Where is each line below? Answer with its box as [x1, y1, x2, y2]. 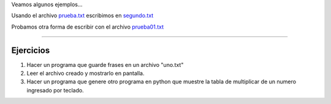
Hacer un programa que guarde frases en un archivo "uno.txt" [26, 61, 184, 68]
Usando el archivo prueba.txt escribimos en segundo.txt [11, 12, 154, 19]
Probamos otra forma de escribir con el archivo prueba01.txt [11, 23, 164, 30]
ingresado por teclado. [26, 86, 84, 94]
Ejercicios [11, 45, 50, 55]
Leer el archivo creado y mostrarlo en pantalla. [26, 70, 145, 77]
